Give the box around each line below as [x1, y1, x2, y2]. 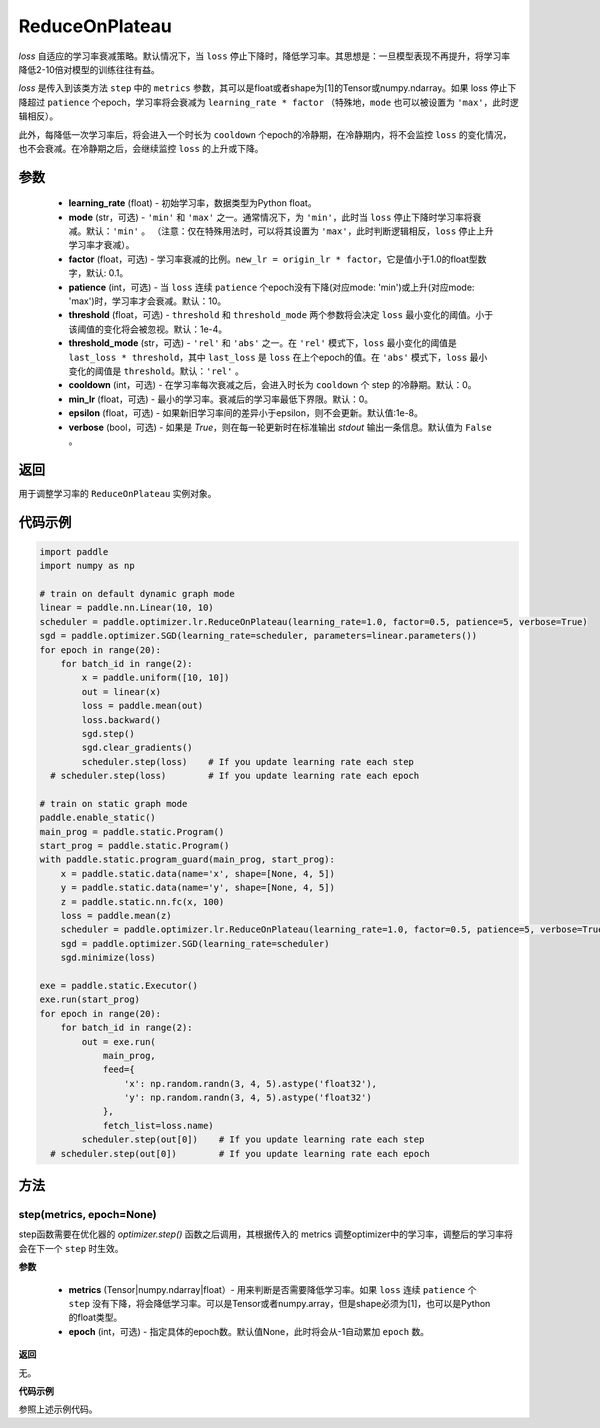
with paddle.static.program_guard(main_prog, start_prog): [39, 854, 335, 865]
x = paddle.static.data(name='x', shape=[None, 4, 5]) [60, 868, 335, 879]
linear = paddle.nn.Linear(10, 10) [39, 602, 214, 614]
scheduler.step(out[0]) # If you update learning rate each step [81, 1134, 425, 1145]
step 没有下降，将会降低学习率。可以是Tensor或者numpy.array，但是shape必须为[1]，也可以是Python [68, 1297, 491, 1309]
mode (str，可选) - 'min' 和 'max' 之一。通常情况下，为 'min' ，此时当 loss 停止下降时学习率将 [68, 211, 474, 223]
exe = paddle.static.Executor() [39, 980, 199, 991]
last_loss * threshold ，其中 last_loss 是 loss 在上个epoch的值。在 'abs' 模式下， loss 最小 [68, 351, 488, 363]
